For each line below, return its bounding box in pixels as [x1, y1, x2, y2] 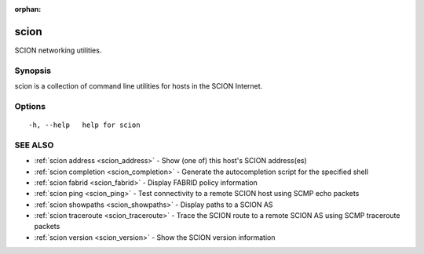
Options [14, 100, 46, 111]
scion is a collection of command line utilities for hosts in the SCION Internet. [14, 82, 263, 91]
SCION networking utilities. [14, 45, 102, 55]
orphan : [14, 5, 42, 13]
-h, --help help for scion [28, 121, 141, 129]
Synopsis [14, 65, 51, 76]
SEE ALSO [14, 140, 54, 151]
